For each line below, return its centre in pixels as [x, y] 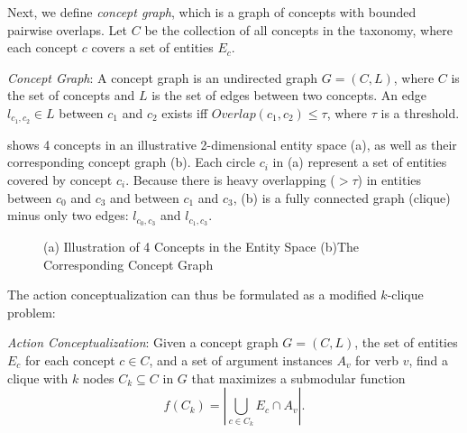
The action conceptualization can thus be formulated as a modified [192, 295]
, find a [429, 360]
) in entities [389, 180]
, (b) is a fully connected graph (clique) [342, 197]
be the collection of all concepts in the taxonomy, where [298, 29]
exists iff [185, 112]
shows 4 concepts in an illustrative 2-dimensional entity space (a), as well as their [232, 144]
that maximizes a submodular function [298, 378]
